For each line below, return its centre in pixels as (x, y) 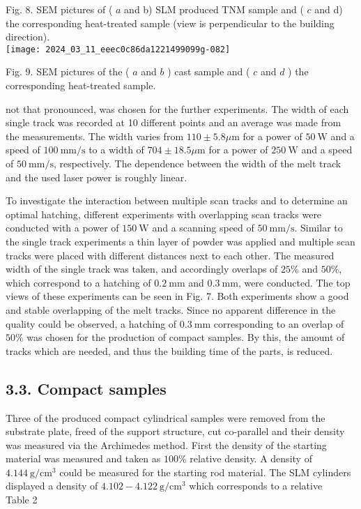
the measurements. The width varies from (95, 136)
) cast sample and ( (209, 71)
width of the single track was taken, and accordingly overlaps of (142, 269)
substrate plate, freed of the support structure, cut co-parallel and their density (175, 431)
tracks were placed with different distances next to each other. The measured (170, 255)
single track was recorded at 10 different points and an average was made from (174, 122)
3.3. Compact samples (86, 388)
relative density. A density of (251, 458)
